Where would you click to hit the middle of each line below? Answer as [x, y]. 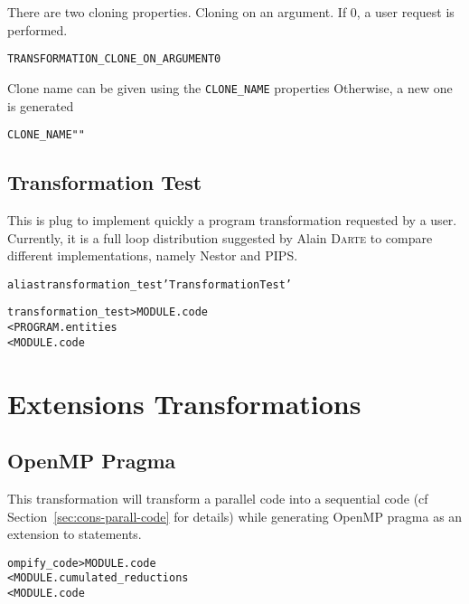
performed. [38, 29]
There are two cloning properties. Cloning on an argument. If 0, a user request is [231, 12]
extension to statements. [75, 534]
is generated [41, 105]
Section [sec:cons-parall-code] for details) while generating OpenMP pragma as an [235, 516]
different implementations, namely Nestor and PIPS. [153, 255]
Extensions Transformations [184, 403]
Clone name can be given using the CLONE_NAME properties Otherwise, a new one [230, 87]
